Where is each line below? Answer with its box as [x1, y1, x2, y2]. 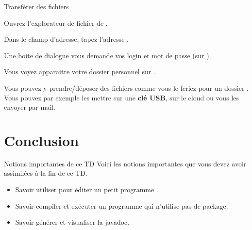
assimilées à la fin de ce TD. [4, 168, 87, 178]
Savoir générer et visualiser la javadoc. [15, 217, 130, 227]
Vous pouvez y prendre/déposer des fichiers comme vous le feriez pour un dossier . [4, 82, 249, 93]
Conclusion [4, 130, 79, 150]
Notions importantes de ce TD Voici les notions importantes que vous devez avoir [4, 158, 247, 168]
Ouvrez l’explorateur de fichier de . [4, 17, 108, 28]
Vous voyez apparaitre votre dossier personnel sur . [4, 66, 155, 77]
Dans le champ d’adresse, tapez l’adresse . [4, 34, 129, 44]
